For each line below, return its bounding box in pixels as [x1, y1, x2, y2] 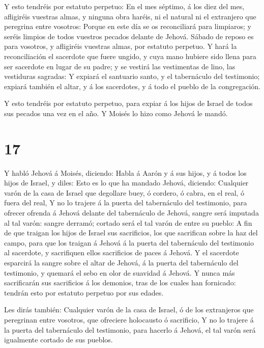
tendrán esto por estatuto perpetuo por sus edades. [4, 287, 164, 298]
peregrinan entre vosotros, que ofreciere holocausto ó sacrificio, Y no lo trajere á [4, 314, 254, 325]
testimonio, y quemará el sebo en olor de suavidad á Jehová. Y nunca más [4, 267, 235, 278]
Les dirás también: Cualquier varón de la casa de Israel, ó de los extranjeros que [4, 304, 254, 315]
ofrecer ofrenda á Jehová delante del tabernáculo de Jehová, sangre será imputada [4, 207, 259, 218]
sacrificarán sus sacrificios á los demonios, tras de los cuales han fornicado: [4, 277, 236, 288]
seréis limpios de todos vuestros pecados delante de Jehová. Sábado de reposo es [4, 31, 254, 41]
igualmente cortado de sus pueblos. [4, 334, 113, 345]
